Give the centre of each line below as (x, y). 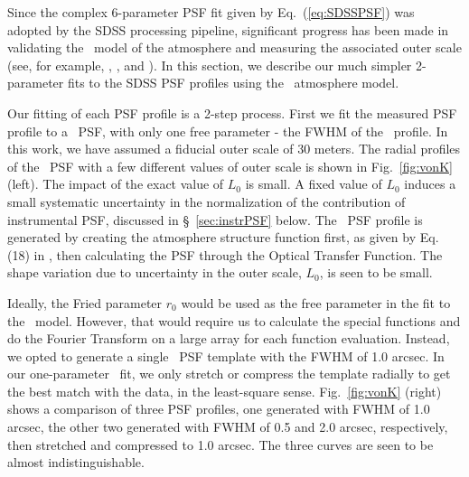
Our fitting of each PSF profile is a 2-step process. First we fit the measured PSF (232, 112)
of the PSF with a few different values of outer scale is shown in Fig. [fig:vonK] (230, 166)
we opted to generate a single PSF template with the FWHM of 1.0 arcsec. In (226, 355)
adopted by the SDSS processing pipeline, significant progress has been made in (228, 29)
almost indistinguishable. (76, 462)
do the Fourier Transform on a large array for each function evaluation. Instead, (229, 338)
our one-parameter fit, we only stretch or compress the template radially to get (229, 374)
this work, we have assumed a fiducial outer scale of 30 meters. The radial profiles (234, 149)
